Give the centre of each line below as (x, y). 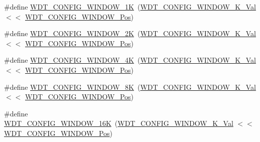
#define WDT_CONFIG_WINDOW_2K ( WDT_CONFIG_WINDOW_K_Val (130, 33)
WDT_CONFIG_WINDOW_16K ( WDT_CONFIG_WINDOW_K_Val (119, 123)
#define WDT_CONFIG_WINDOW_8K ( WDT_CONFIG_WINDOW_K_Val (130, 87)
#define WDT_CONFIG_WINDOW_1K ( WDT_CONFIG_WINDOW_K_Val (130, 7)
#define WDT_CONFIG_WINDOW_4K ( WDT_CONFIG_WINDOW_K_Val (130, 60)
